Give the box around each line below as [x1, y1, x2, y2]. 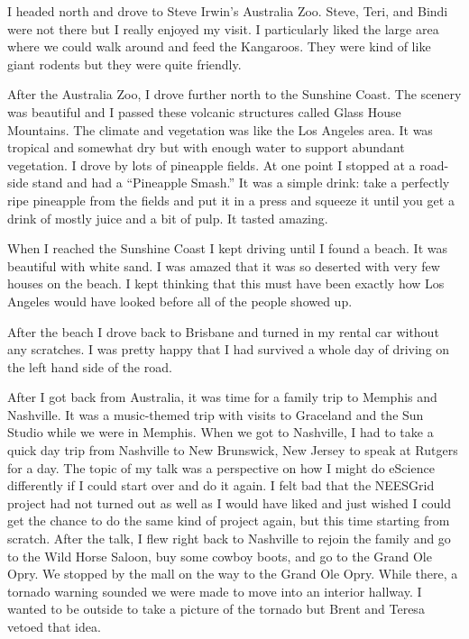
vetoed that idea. [7, 617, 101, 635]
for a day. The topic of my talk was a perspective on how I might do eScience [7, 458, 435, 477]
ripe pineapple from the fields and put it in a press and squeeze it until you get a [7, 190, 455, 209]
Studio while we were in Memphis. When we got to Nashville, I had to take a [7, 423, 434, 442]
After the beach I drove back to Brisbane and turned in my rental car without [7, 322, 439, 341]
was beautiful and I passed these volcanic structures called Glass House [7, 102, 401, 121]
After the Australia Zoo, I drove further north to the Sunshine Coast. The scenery [7, 85, 462, 104]
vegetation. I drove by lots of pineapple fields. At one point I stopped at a [7, 155, 416, 174]
